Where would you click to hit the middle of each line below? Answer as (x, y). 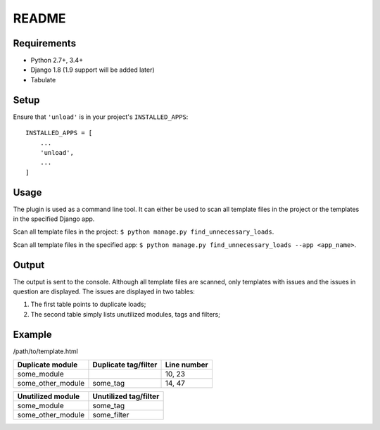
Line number (187, 365)
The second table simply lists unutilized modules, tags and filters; (126, 314)
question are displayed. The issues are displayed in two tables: (104, 291)
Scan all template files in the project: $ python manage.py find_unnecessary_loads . (144, 232)
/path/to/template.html (46, 351)
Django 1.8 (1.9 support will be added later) (93, 70)
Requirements (45, 43)
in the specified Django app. (54, 219)
